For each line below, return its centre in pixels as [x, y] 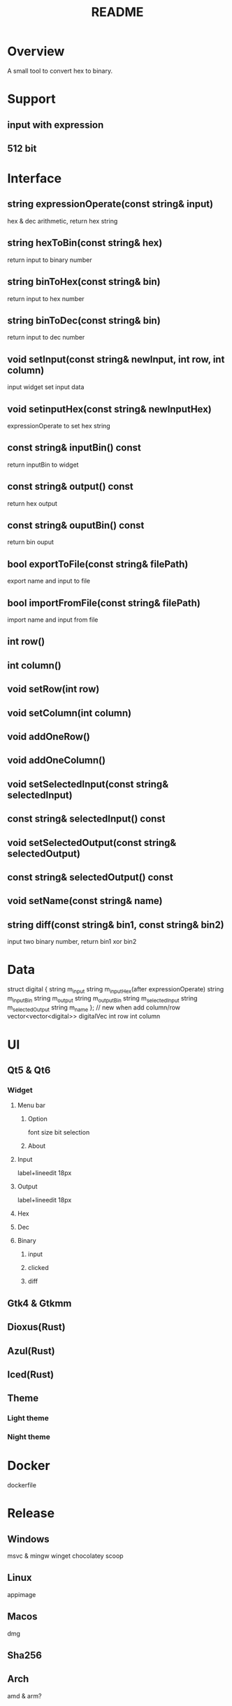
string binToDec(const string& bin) [84, 320]
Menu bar [31, 1105]
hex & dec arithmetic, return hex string [63, 221]
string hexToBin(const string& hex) [85, 243]
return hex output [32, 503]
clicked [38, 1268]
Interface [34, 178]
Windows [28, 1539]
